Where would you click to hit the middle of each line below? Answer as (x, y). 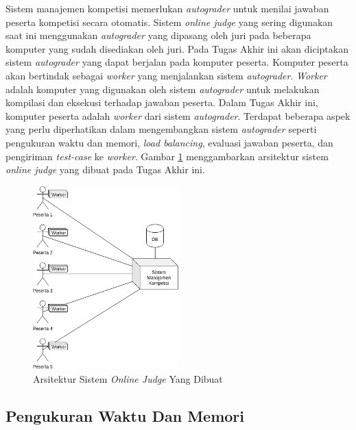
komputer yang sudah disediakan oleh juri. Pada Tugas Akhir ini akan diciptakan (177, 48)
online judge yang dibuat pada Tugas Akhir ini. (105, 169)
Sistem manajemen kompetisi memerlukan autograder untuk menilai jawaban (167, 8)
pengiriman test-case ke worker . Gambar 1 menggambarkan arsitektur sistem (167, 156)
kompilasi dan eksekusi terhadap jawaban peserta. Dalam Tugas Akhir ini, (162, 102)
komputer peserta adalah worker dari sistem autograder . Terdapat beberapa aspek (178, 115)
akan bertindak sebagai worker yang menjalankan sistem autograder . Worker (166, 75)
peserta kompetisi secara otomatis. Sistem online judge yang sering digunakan (169, 22)
